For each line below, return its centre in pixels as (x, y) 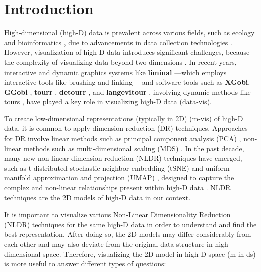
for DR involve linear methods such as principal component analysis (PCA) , (123, 138)
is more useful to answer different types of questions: (85, 264)
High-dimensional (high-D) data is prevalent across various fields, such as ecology (129, 32)
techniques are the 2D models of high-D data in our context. (97, 197)
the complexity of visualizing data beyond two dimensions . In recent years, (120, 62)
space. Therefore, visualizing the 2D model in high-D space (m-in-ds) (149, 254)
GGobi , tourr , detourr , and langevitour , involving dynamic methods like (127, 91)
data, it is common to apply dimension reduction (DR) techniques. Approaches (126, 128)
